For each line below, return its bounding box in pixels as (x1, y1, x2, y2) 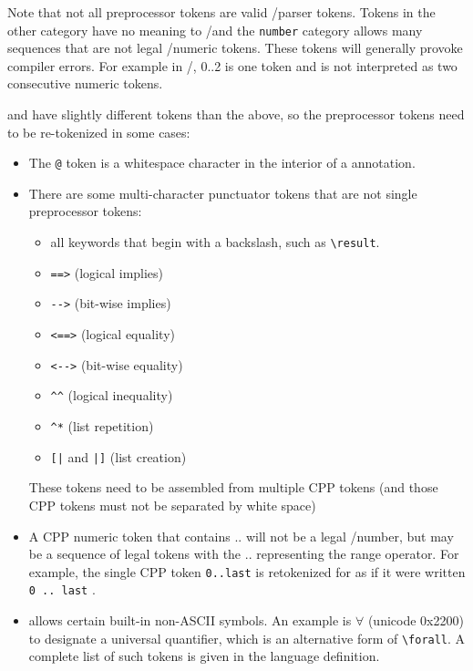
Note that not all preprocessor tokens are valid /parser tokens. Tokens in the (7, 3, 436, 21)
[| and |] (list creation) (50, 447, 187, 466)
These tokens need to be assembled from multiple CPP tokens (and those (28, 478, 438, 497)
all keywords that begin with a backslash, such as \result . (50, 232, 380, 252)
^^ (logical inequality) (50, 386, 173, 405)
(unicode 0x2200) (367, 611, 464, 629)
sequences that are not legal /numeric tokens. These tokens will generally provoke (7, 38, 463, 57)
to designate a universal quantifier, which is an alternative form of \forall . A (28, 628, 466, 647)
